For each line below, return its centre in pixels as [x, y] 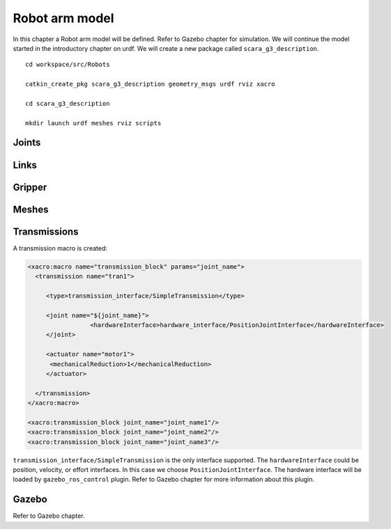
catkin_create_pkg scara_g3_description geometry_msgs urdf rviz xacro [150, 84]
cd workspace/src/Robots [68, 65]
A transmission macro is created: [60, 248]
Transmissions [46, 231]
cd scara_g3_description [68, 103]
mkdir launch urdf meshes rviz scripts [93, 123]
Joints [27, 143]
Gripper [30, 187]
